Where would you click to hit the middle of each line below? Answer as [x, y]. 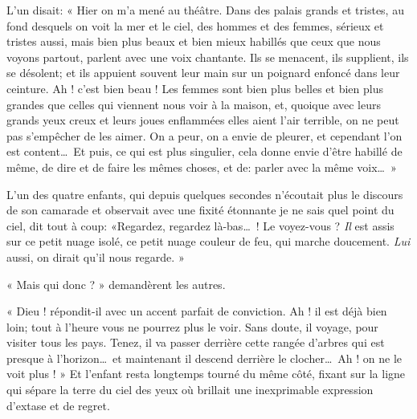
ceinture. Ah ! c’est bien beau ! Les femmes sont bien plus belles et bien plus [195, 88]
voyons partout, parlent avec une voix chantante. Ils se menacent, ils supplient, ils [208, 57]
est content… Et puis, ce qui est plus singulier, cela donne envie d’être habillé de [204, 151]
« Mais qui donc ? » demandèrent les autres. [116, 284]
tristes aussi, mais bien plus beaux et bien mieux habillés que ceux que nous [194, 41]
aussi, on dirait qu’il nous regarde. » [96, 256]
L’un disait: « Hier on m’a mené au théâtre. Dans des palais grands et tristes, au [205, 10]
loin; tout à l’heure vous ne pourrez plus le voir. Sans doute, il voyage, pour [192, 326]
